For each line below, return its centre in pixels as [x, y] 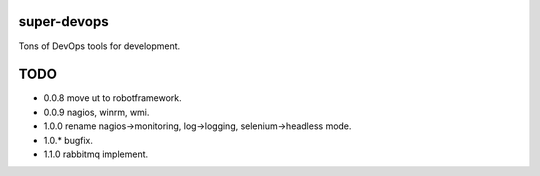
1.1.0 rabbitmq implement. [96, 154]
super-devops [63, 21]
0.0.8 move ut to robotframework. [112, 98]
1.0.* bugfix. [68, 140]
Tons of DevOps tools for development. [99, 46]
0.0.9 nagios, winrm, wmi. [96, 112]
